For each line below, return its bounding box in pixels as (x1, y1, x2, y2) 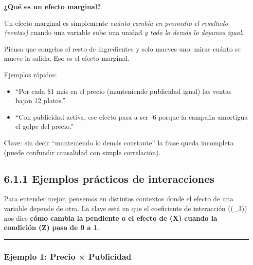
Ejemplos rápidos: (4, 69, 57, 79)
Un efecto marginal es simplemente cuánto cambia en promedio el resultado (4, 18, 228, 28)
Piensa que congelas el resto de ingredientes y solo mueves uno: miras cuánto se (4, 43, 241, 53)
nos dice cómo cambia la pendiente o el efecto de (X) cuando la (4, 212, 217, 223)
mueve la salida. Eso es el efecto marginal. (4, 53, 129, 63)
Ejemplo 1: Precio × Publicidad (4, 250, 131, 262)
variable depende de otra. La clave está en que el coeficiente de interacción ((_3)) (4, 203, 247, 213)
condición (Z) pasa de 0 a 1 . (4, 222, 99, 232)
